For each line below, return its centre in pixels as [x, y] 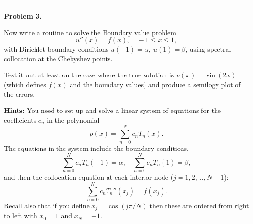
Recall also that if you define [47, 205]
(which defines [25, 84]
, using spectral [208, 49]
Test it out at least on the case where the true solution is [89, 75]
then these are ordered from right [199, 205]
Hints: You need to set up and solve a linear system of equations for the [112, 110]
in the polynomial [73, 120]
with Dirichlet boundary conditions [56, 49]
